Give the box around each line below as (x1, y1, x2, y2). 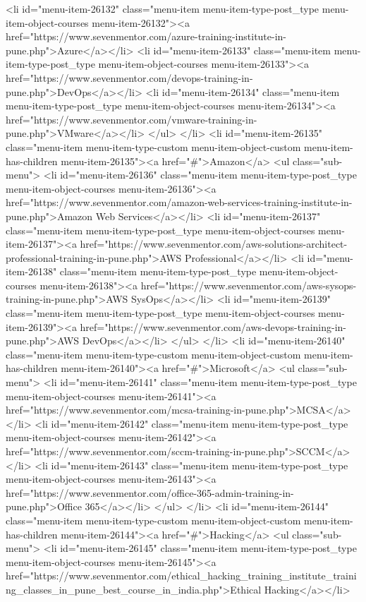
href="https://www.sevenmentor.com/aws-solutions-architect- (80, 236, 348, 251)
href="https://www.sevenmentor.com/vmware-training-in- (6, 112, 257, 126)
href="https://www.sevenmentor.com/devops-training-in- (6, 70, 253, 85)
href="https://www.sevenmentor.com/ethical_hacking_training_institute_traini (6, 568, 357, 583)
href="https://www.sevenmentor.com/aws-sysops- (140, 277, 357, 292)
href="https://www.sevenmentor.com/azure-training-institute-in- (6, 29, 287, 44)
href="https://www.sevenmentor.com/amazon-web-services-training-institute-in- (6, 195, 353, 210)
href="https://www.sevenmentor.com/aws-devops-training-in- (80, 319, 346, 334)
